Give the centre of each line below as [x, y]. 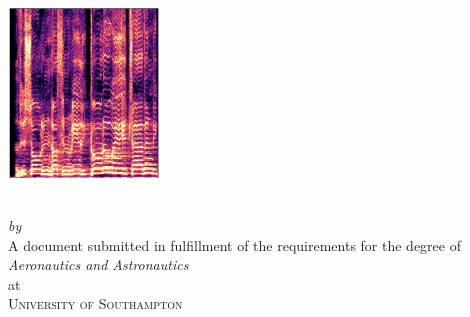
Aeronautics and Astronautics [98, 264]
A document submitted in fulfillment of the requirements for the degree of [234, 244]
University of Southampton [95, 303]
